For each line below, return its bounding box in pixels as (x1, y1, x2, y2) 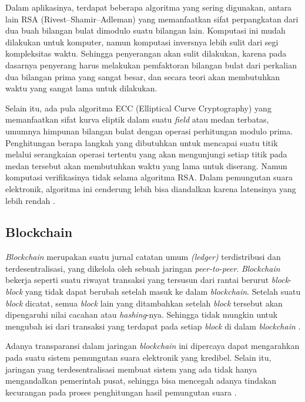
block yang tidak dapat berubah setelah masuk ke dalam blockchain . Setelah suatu (5, 285, 301, 298)
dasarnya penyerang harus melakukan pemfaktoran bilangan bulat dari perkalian (5, 58, 297, 71)
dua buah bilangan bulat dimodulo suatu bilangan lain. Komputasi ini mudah (5, 24, 286, 37)
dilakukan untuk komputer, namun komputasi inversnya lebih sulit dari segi (5, 35, 279, 48)
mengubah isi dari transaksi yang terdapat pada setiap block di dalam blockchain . (5, 319, 301, 332)
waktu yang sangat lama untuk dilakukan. (5, 82, 157, 94)
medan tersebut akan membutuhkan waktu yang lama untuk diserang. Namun (5, 159, 287, 172)
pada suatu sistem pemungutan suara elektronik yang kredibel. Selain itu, (5, 351, 272, 364)
